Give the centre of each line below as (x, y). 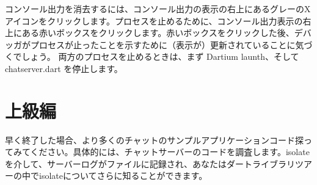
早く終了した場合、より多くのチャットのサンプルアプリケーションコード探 (154, 140)
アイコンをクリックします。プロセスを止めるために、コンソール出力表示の (154, 20)
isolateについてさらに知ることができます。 (123, 176)
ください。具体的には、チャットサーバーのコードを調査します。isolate (170, 152)
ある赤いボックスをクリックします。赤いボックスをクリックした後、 (158, 33)
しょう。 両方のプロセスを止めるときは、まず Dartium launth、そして (160, 56)
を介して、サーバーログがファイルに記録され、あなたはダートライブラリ (150, 163)
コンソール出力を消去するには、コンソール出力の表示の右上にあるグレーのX (158, 9)
